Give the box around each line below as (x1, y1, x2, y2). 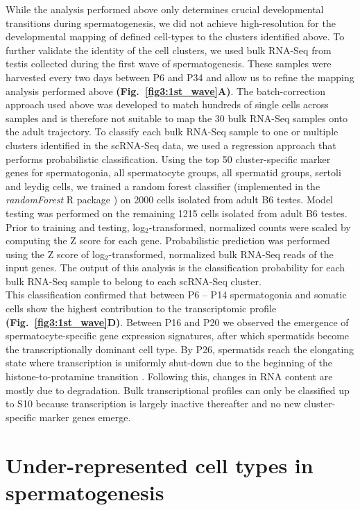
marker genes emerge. (39, 409, 131, 424)
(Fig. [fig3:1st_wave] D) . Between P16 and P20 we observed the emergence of (6, 314, 349, 329)
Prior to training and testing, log (6, 219, 146, 234)
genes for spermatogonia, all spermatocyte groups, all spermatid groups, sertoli (6, 165, 341, 180)
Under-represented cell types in (6, 450, 314, 479)
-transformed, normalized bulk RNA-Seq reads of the (108, 246, 334, 261)
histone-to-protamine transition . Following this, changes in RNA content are (6, 369, 333, 384)
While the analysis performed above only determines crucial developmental (6, 2, 324, 16)
